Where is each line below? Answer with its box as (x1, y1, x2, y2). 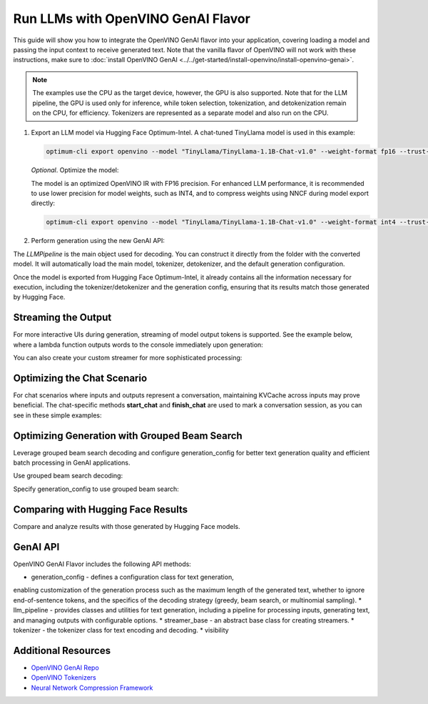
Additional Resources (13, 644, 111, 657)
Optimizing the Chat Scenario (13, 372, 148, 384)
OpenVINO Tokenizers (31, 673, 96, 682)
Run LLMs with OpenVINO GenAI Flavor (13, 11, 251, 26)
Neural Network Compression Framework (31, 683, 153, 692)
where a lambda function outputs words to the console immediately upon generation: (13, 340, 263, 349)
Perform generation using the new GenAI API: (31, 237, 165, 245)
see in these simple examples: (13, 411, 103, 420)
